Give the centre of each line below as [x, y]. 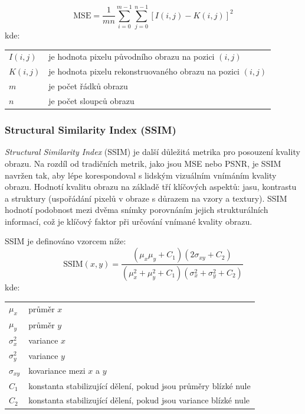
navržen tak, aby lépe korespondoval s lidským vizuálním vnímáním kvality [141, 175]
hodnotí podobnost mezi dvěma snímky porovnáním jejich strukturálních [137, 210]
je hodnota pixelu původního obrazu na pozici [132, 56]
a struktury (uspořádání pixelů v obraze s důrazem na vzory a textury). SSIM [146, 198]
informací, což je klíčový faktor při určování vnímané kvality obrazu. [129, 221]
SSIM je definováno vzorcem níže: [65, 241]
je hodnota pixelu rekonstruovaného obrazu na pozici [144, 71]
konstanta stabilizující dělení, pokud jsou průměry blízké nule [140, 385]
